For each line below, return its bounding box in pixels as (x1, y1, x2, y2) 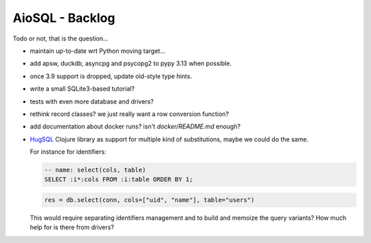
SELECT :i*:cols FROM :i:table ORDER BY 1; (44, 176, 194, 183)
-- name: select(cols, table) (44, 166, 146, 174)
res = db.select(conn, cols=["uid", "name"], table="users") (44, 196, 255, 204)
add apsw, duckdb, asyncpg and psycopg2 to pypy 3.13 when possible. (30, 59, 232, 68)
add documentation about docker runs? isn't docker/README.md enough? (30, 122, 240, 130)
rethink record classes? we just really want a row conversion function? (30, 110, 229, 118)
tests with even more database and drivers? (30, 97, 154, 106)
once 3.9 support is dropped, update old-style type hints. (30, 72, 192, 80)
